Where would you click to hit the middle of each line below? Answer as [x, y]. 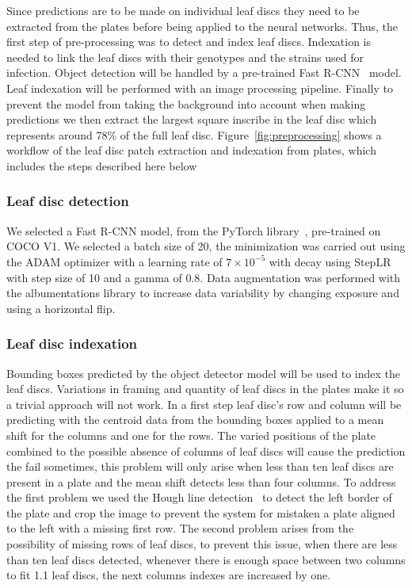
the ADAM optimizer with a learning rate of [114, 261]
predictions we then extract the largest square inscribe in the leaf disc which [192, 119]
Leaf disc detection [68, 201]
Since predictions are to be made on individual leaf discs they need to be [183, 10]
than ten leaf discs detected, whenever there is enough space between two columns [206, 559]
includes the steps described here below [102, 165]
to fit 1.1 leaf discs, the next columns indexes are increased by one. [169, 575]
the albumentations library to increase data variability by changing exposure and [203, 293]
